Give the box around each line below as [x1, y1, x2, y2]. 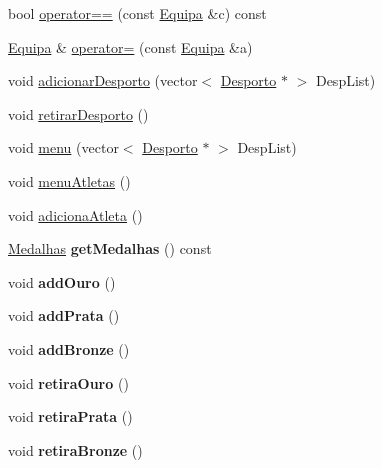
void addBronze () [8, 338, 130, 359]
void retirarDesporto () [8, 103, 149, 124]
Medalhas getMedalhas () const [8, 238, 212, 259]
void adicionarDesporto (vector [8, 70, 198, 91]
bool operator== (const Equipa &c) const [8, 3, 267, 23]
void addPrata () [8, 305, 120, 326]
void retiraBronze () [8, 439, 143, 460]
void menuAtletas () [8, 170, 131, 191]
